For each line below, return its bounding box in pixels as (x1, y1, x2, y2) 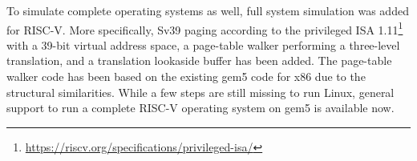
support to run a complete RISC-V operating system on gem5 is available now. (6, 99, 395, 116)
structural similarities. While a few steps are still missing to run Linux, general (6, 83, 395, 100)
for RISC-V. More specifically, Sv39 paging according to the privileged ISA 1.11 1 (6, 18, 403, 38)
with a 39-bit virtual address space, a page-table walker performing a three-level (6, 36, 400, 53)
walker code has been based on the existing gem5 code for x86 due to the (6, 68, 366, 85)
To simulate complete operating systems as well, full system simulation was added (6, 2, 409, 18)
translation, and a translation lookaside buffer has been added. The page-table (6, 52, 392, 69)
